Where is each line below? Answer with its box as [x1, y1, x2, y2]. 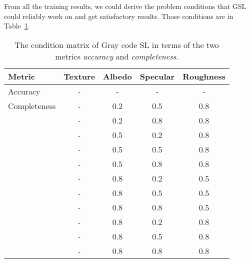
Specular [139, 70, 175, 82]
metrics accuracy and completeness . [55, 50, 178, 62]
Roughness [182, 70, 225, 82]
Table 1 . [4, 20, 30, 31]
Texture [63, 70, 95, 82]
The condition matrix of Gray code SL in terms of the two [14, 38, 219, 50]
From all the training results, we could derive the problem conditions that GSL [4, 1, 246, 11]
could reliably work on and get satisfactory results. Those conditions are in [4, 10, 233, 21]
